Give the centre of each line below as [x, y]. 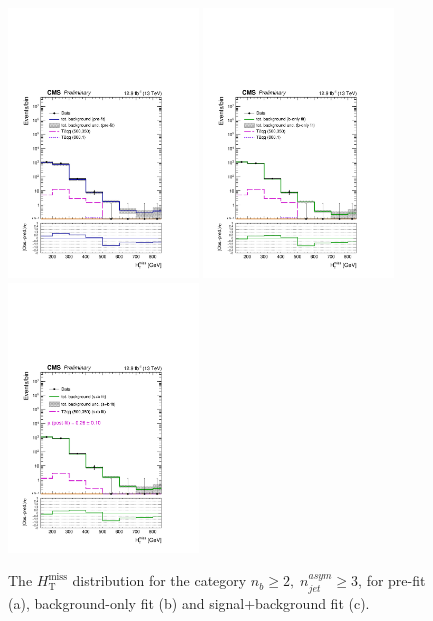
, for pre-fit [392, 580]
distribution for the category [159, 580]
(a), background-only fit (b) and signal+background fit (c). [189, 602]
